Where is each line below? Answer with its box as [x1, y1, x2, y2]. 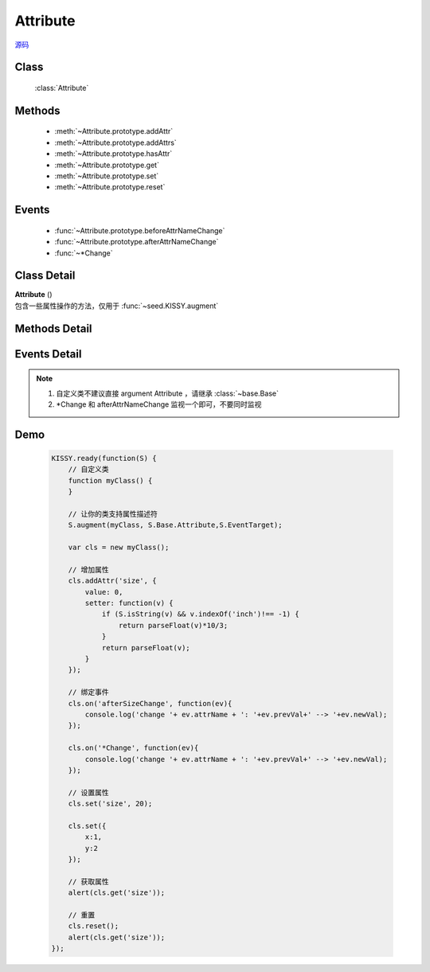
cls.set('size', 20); [68, 799, 153, 808]
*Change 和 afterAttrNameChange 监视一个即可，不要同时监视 [56, 400, 262, 409]
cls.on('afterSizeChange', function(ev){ [68, 699, 233, 708]
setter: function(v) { [84, 599, 174, 608]
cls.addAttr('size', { [68, 576, 157, 585]
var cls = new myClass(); [68, 543, 170, 552]
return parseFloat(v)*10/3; [118, 621, 229, 630]
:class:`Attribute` [34, 83, 89, 92]
